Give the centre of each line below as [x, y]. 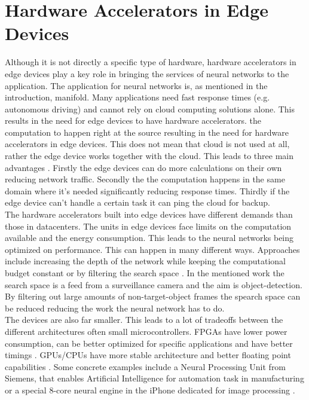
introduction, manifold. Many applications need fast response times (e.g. [137, 97]
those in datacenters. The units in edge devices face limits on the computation [148, 226]
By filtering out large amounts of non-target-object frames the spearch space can [153, 296]
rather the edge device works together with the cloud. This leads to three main [149, 156]
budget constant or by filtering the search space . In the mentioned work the [145, 273]
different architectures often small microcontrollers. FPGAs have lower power [146, 331]
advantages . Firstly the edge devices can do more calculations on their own [143, 167]
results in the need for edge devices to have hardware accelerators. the [133, 120]
